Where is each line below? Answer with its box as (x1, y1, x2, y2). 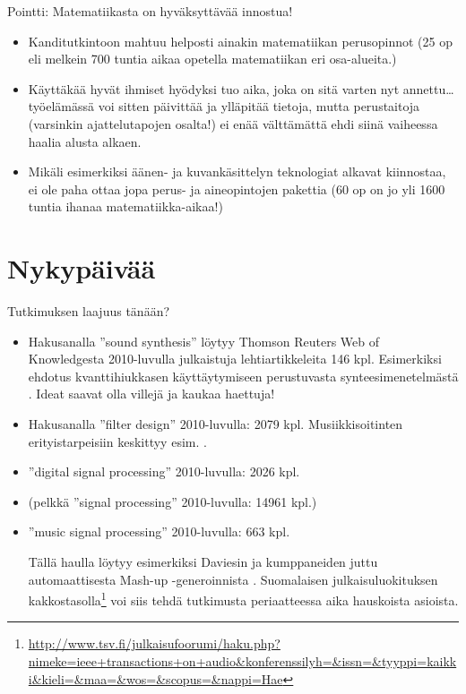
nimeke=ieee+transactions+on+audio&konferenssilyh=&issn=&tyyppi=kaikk (28, 652, 457, 671)
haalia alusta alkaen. (28, 132, 142, 150)
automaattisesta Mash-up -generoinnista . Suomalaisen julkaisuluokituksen (28, 570, 438, 588)
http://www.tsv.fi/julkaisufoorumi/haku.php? (28, 634, 280, 653)
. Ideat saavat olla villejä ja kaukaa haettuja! (28, 384, 275, 403)
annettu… (402, 79, 454, 98)
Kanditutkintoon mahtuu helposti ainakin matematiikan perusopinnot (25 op (28, 31, 453, 50)
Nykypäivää (7, 250, 156, 287)
